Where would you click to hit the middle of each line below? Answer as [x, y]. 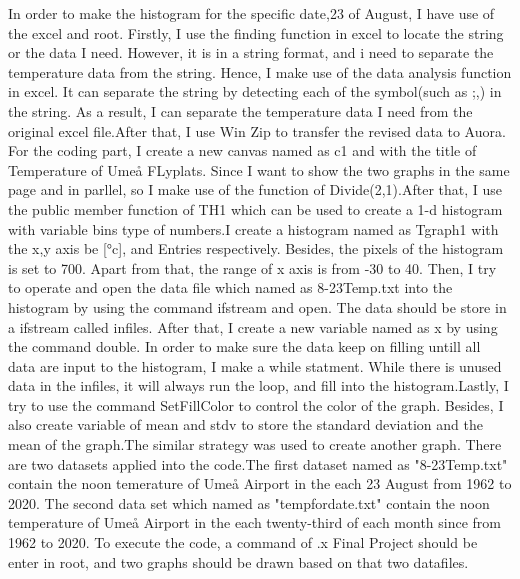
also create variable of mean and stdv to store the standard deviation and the [245, 424]
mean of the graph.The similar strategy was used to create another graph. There [255, 444]
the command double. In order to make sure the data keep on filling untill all [244, 346]
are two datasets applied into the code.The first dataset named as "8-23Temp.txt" [258, 463]
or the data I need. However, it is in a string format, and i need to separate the [251, 52]
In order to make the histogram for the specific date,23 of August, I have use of [251, 13]
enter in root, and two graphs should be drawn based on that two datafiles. [238, 561]
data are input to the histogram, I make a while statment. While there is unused [255, 365]
